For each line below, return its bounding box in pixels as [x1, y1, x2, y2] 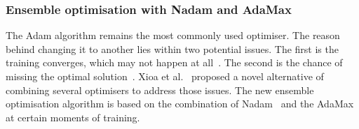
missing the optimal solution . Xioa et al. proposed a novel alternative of [6, 69, 324, 83]
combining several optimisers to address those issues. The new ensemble [6, 82, 314, 97]
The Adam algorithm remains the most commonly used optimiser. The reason [6, 28, 340, 43]
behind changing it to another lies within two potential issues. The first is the [6, 41, 339, 56]
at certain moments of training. [6, 109, 140, 124]
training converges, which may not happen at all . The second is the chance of [6, 55, 343, 70]
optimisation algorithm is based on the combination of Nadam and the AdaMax [6, 96, 354, 111]
